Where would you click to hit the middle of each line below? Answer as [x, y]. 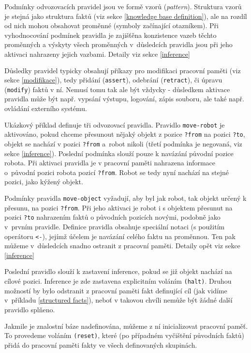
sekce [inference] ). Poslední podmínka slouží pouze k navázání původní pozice [119, 153]
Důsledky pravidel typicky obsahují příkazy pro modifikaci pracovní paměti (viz [123, 70]
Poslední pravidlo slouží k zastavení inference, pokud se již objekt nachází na [118, 271]
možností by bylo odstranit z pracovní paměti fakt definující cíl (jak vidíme [116, 290]
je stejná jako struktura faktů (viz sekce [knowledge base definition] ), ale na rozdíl [126, 16]
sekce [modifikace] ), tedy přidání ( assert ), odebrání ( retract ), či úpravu [113, 80]
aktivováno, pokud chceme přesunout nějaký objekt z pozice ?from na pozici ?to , [125, 134]
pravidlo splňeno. [30, 309]
